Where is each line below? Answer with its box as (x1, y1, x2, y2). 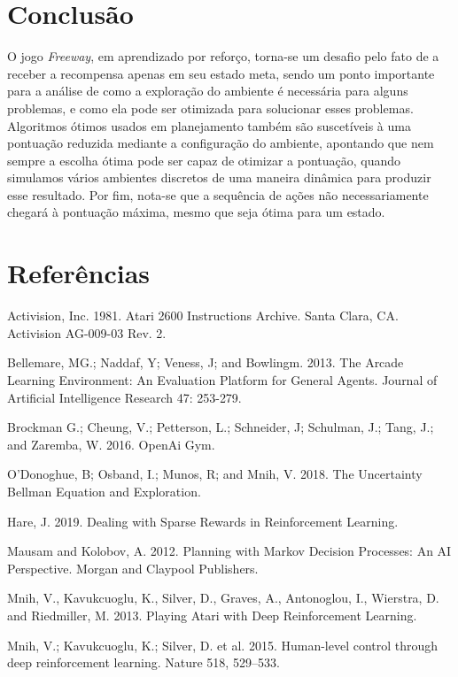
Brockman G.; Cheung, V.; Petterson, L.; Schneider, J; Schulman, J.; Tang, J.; (7, 418, 434, 436)
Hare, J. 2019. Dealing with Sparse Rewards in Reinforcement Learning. (7, 512, 399, 530)
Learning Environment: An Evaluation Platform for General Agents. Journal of (7, 370, 438, 389)
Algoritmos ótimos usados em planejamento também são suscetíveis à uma (7, 116, 411, 135)
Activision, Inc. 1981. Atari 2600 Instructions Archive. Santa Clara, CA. (7, 306, 399, 325)
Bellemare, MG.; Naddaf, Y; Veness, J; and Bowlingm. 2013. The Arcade (7, 353, 404, 372)
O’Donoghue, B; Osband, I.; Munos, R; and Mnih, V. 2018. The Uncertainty (7, 465, 423, 483)
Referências (7, 255, 151, 291)
